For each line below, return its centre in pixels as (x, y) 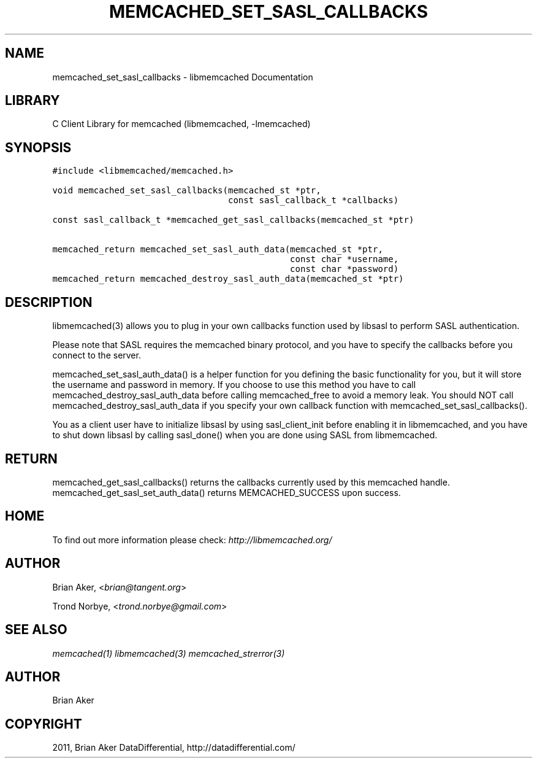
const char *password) (345, 269)
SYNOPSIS (38, 147)
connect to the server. (97, 355)
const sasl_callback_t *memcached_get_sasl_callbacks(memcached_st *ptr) (233, 220)
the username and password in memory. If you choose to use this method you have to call (234, 385)
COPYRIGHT (44, 724)
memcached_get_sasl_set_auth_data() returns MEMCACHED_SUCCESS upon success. (227, 492)
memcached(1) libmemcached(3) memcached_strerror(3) (169, 653)
